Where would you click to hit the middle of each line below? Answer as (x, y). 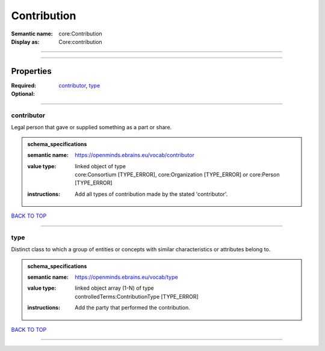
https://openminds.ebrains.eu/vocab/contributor (135, 155)
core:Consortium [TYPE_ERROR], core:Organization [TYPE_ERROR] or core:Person (177, 174)
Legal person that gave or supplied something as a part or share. (91, 127)
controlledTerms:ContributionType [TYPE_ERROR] (137, 296)
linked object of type (101, 166)
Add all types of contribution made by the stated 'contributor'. (151, 194)
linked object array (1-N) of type (115, 288)
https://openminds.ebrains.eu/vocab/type (126, 277)
